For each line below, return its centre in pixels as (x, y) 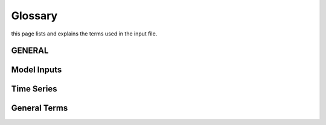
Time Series (34, 89)
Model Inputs (37, 70)
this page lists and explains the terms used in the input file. (84, 34)
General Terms (40, 108)
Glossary (34, 16)
